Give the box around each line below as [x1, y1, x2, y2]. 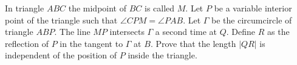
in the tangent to [60, 37, 123, 49]
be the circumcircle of [211, 13, 292, 26]
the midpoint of [68, 2, 127, 14]
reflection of [5, 37, 49, 49]
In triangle [5, 2, 44, 14]
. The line [54, 25, 90, 38]
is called [144, 2, 175, 14]
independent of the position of [5, 49, 117, 61]
